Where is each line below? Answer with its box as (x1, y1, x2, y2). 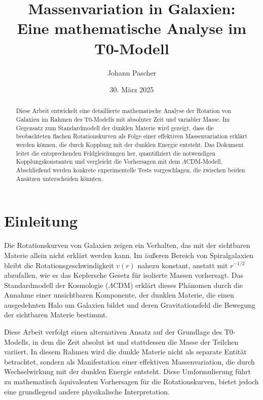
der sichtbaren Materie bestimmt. (4, 309, 108, 320)
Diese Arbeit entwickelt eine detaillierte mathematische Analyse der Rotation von (16, 106, 232, 115)
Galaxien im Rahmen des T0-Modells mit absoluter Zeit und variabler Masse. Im (16, 115, 230, 124)
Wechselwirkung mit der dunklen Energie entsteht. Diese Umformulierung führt (4, 366, 251, 377)
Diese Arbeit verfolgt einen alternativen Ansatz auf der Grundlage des (4, 326, 222, 337)
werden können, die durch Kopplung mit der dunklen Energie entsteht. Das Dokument (16, 140, 244, 149)
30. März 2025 (109, 84, 154, 95)
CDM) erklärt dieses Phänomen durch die (113, 279, 243, 290)
